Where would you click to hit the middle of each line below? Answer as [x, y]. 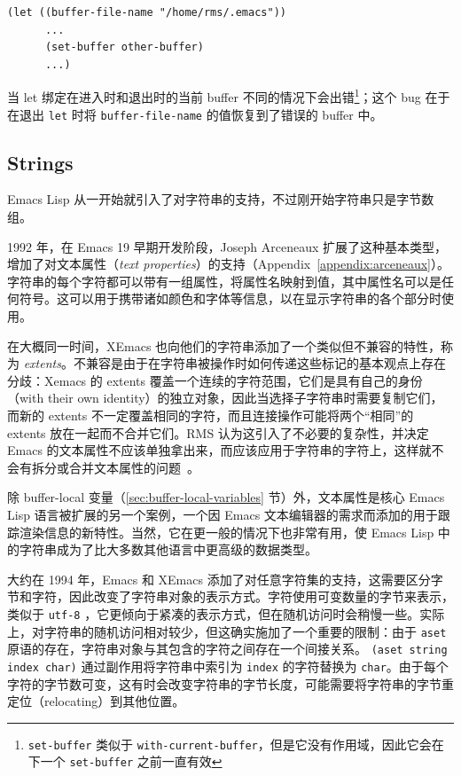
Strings [40, 162]
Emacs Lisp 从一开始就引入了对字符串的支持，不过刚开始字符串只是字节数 [221, 199]
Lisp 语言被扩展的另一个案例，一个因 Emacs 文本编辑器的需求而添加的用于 [223, 514]
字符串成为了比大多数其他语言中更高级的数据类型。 [168, 549]
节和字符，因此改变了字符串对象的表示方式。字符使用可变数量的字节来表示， [230, 596]
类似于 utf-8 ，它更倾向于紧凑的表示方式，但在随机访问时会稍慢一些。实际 [226, 613]
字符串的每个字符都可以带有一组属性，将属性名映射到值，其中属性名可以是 [224, 281]
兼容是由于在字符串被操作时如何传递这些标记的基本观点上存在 [266, 363]
